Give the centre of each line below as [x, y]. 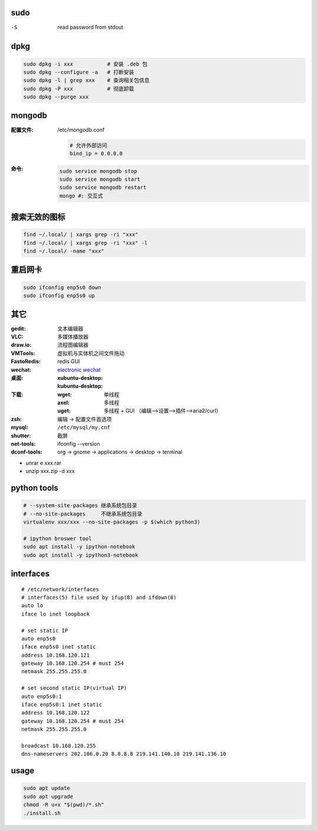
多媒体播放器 [73, 336]
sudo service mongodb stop [98, 171]
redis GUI [69, 362]
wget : [64, 394]
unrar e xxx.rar [44, 463]
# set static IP [45, 630]
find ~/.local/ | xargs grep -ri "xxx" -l [85, 243]
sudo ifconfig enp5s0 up [59, 296]
